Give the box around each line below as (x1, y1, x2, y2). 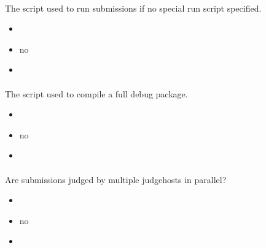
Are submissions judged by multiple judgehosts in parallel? (5, 173, 227, 186)
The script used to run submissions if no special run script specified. (5, 1, 262, 14)
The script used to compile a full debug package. (5, 87, 188, 100)
